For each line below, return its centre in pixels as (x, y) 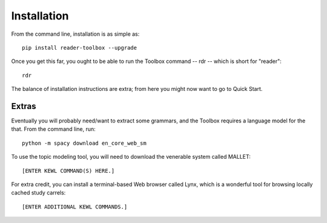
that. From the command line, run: (54, 129)
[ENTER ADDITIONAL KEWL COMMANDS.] (75, 207)
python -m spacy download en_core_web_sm (84, 143)
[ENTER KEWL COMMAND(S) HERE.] (68, 171)
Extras (24, 106)
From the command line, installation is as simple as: (75, 34)
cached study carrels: (38, 193)
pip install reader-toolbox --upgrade (80, 48)
